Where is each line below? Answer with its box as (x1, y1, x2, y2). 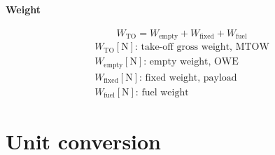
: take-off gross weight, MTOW (135, 42, 269, 53)
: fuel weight (135, 87, 189, 97)
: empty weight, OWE (143, 57, 239, 67)
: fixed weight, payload (139, 72, 237, 83)
